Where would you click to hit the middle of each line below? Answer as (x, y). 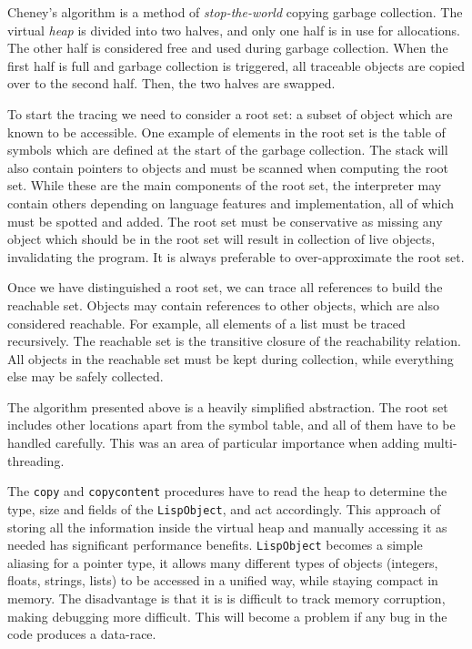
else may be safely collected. (85, 376)
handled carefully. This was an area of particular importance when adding (214, 443)
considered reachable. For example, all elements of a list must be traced (206, 323)
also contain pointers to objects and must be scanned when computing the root (228, 167)
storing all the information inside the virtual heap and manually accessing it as (227, 527)
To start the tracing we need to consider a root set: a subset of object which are (230, 113)
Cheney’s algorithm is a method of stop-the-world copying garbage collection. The (235, 12)
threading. (36, 460)
